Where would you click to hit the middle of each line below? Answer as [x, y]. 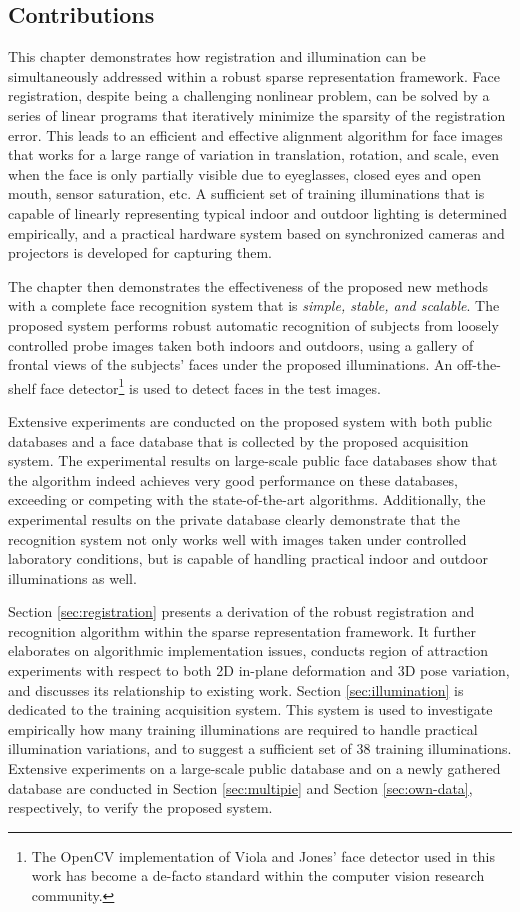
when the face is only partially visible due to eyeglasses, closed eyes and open [245, 173]
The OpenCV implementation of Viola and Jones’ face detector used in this [263, 855]
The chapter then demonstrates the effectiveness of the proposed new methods [248, 285]
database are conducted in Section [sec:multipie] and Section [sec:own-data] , [240, 787]
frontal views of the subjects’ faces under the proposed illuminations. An [230, 364]
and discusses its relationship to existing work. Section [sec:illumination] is [236, 689]
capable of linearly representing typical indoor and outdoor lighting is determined [258, 212]
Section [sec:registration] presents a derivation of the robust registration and [241, 611]
